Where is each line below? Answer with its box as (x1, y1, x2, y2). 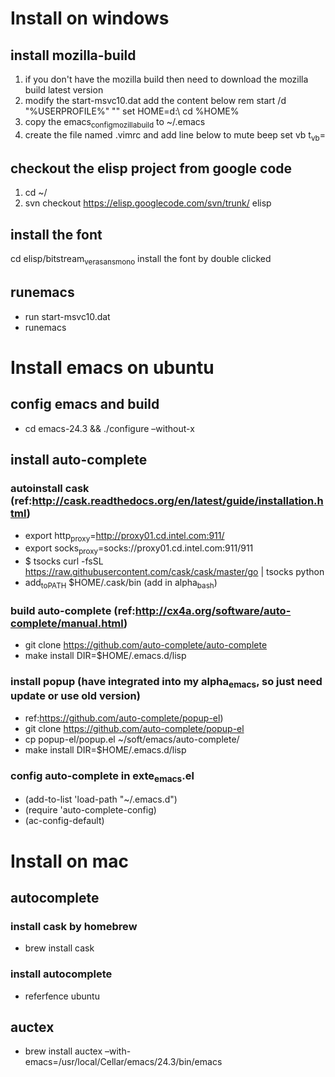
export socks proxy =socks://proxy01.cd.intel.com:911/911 (24, 542, 254, 557)
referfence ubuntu (24, 990, 100, 1002)
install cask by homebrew (10, 919, 138, 933)
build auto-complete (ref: (10, 603, 136, 617)
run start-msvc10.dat (24, 310, 111, 322)
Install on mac (10, 850, 129, 872)
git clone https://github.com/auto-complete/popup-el (24, 722, 245, 734)
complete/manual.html (10, 616, 125, 630)
